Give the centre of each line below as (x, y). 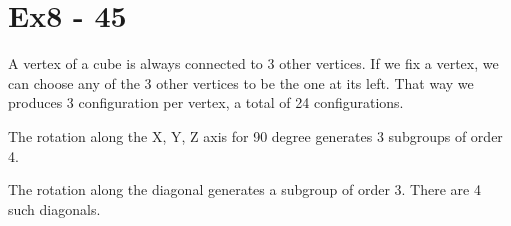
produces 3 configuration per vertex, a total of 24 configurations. (206, 102)
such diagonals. (54, 208)
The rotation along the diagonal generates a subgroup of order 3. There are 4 (244, 189)
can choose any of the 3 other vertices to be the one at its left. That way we (241, 82)
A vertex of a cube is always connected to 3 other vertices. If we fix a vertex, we (253, 63)
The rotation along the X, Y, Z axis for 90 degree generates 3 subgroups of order (255, 135)
